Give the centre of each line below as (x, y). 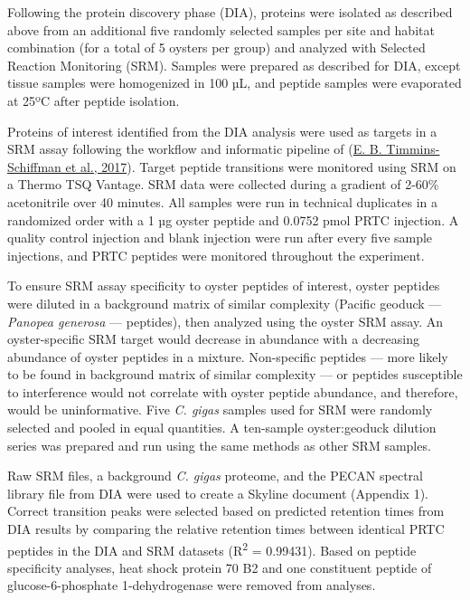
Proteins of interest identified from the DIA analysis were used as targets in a (222, 131)
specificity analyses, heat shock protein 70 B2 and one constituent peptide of (220, 567)
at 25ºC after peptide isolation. (94, 100)
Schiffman (34, 166)
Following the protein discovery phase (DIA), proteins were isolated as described (230, 12)
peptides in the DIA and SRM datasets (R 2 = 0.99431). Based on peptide (212, 548)
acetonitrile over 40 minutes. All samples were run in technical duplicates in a (223, 201)
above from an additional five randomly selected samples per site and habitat (221, 29)
